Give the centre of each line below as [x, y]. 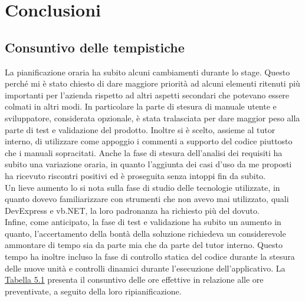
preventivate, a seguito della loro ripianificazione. [93, 291]
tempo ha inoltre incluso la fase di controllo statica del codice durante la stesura [150, 257]
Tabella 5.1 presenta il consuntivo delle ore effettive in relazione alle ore [134, 279]
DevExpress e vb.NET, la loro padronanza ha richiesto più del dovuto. [132, 210]
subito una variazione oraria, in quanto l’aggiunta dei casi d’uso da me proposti [148, 164]
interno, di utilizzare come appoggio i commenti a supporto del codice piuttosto [149, 141]
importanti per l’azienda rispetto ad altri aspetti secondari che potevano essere [147, 95]
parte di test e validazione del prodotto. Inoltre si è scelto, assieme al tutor [140, 129]
